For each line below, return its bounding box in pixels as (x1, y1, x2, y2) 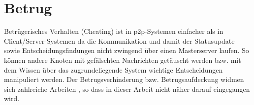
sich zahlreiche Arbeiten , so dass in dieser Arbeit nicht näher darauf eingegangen (4, 83, 250, 94)
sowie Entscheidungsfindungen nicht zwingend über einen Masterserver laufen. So (4, 45, 249, 55)
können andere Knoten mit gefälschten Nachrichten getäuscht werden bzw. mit (4, 54, 241, 65)
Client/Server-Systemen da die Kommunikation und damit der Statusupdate (4, 35, 235, 46)
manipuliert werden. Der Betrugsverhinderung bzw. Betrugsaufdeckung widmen (4, 74, 244, 84)
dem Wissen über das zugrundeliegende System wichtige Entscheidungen (4, 64, 223, 75)
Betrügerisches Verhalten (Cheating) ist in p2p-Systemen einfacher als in (4, 26, 223, 36)
